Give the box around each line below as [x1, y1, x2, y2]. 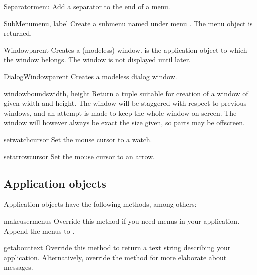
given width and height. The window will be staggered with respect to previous [4, 98, 247, 108]
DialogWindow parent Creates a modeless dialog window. [4, 71, 177, 81]
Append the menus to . [4, 225, 75, 236]
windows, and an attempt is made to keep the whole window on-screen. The [4, 107, 237, 118]
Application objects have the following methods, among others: [4, 199, 197, 209]
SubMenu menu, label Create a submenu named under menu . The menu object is [4, 18, 253, 28]
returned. [4, 28, 32, 38]
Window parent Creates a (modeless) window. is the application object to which [4, 44, 247, 55]
